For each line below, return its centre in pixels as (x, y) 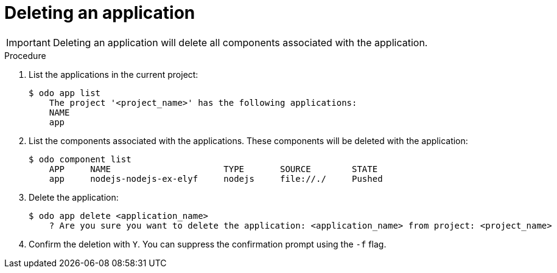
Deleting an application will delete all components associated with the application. (240, 42)
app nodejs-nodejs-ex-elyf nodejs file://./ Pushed (216, 178)
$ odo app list (65, 93)
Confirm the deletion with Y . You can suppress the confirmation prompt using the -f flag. (208, 244)
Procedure (25, 55)
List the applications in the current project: (114, 74)
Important (28, 42)
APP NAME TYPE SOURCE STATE (213, 169)
